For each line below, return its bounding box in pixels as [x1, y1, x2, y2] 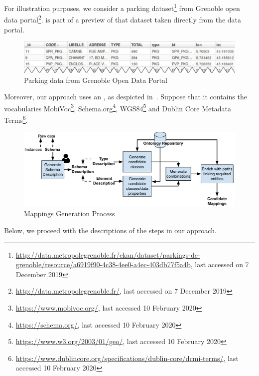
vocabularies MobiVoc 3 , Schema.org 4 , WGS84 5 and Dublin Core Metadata [4, 101, 231, 113]
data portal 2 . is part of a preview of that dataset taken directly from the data [4, 13, 242, 24]
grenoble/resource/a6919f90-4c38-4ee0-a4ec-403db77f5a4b [15, 259, 191, 270]
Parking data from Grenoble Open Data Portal [24, 74, 167, 85]
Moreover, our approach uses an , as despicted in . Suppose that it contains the [4, 91, 247, 102]
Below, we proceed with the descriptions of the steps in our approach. [4, 225, 217, 235]
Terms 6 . [4, 113, 28, 125]
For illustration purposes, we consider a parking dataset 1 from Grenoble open [4, 1, 240, 13]
